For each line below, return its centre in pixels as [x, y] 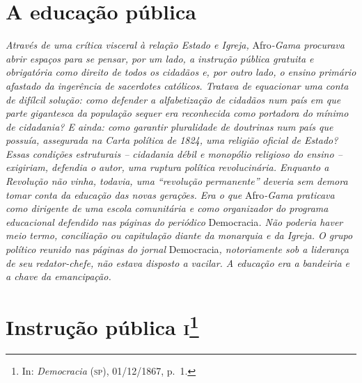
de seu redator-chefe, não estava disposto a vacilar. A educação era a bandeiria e [178, 262]
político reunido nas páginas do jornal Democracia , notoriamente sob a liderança [177, 249]
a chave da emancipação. [58, 276]
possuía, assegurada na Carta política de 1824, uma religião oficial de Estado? [172, 140]
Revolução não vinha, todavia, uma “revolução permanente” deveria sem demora [177, 181]
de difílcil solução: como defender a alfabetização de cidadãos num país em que [173, 99]
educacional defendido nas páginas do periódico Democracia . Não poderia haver [174, 221]
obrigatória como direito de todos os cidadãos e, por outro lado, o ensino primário [181, 72]
